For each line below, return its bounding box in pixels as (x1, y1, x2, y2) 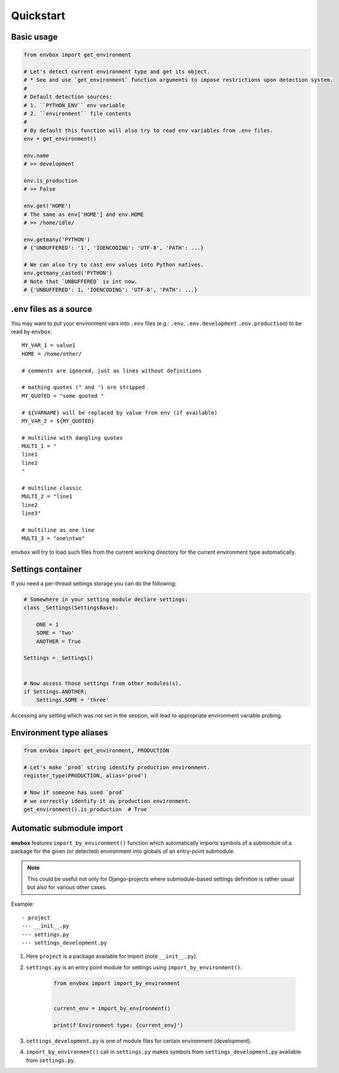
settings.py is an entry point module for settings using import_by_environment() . (26, 963, 243, 971)
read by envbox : (11, 327, 52, 335)
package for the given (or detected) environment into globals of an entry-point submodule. (11, 847, 235, 855)
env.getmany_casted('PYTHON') (23, 270, 113, 276)
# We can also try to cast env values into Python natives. (23, 261, 204, 268)
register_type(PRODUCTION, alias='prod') (23, 773, 147, 779)
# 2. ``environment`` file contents (23, 110, 132, 117)
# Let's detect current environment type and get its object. (23, 68, 210, 75)
